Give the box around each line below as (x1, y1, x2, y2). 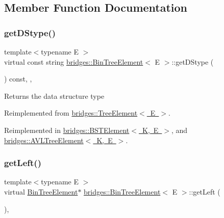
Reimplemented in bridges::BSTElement (4, 124, 130, 135)
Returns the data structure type (4, 90, 105, 101)
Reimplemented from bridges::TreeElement (4, 107, 138, 118)
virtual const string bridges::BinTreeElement (4, 56, 143, 67)
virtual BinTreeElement (4, 186, 78, 197)
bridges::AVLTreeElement (4, 134, 84, 145)
